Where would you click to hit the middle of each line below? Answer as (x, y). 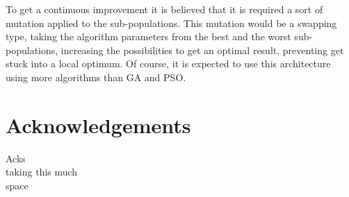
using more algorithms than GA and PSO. (96, 77)
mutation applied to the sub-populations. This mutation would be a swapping (171, 23)
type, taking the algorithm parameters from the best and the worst (148, 36)
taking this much (42, 172)
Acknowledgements (98, 125)
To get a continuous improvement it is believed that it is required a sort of (164, 9)
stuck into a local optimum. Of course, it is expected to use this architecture (168, 63)
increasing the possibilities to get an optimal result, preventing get (202, 50)
